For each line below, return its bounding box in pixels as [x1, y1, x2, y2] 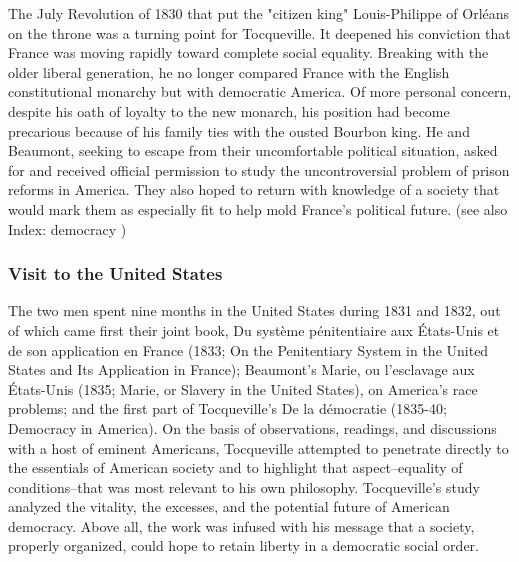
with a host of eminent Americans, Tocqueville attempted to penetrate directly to [8, 437, 509, 458]
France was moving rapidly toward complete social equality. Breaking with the [8, 42, 489, 63]
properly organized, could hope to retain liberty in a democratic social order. [8, 535, 479, 556]
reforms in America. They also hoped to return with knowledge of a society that [8, 179, 500, 200]
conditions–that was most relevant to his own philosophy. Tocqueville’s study [8, 476, 480, 497]
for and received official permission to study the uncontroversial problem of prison [8, 159, 510, 180]
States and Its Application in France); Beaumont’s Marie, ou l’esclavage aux [8, 359, 475, 380]
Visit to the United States [8, 261, 223, 286]
